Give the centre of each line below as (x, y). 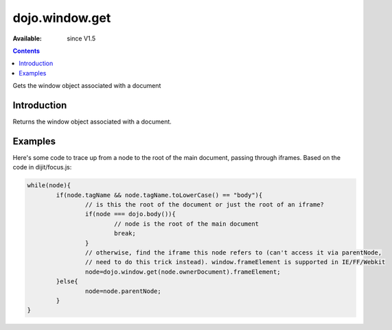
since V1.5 (81, 38)
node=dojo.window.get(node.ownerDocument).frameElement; (183, 272)
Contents (26, 51)
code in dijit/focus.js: (42, 167)
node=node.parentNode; (123, 291)
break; (125, 234)
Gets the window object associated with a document (87, 86)
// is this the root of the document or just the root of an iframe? (204, 205)
